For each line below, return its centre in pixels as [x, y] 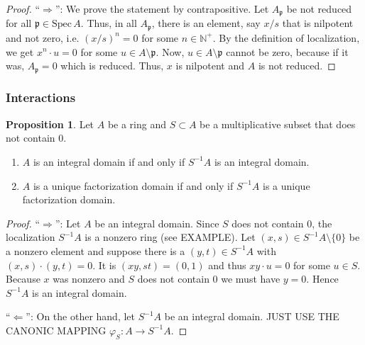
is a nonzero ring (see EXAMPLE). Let [170, 237]
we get [20, 51]
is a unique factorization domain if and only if [133, 185]
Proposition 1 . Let [50, 124]
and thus [227, 265]
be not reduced [319, 9]
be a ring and [137, 124]
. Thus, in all [109, 23]
